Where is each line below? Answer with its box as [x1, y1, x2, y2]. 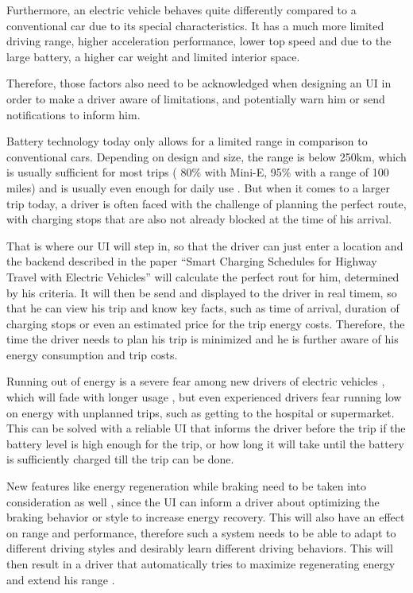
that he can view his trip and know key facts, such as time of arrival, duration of [6, 300, 399, 316]
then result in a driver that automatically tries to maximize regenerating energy [6, 556, 396, 572]
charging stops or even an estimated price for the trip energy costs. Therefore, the [6, 315, 405, 331]
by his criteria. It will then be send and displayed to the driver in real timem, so [6, 284, 397, 300]
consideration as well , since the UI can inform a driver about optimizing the [6, 493, 380, 510]
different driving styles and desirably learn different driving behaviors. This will [6, 540, 393, 556]
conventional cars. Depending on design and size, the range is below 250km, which [6, 148, 407, 165]
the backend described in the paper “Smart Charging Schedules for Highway [6, 253, 377, 269]
